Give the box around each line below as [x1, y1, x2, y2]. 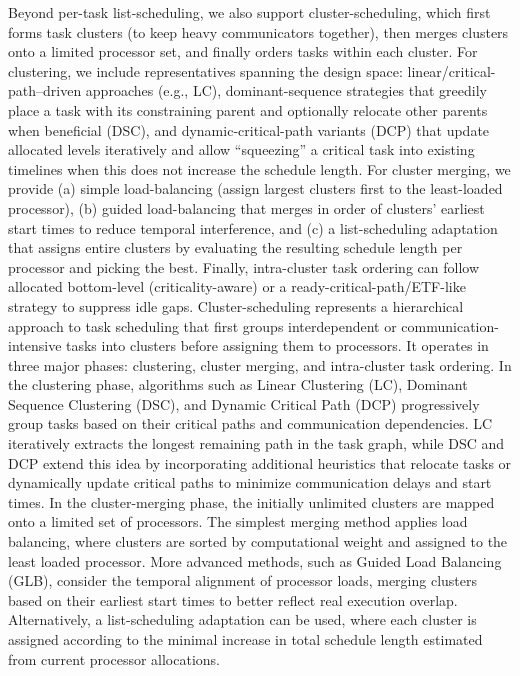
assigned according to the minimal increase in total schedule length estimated [8, 629, 483, 649]
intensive [8, 335, 62, 356]
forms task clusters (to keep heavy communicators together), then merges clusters [8, 21, 509, 42]
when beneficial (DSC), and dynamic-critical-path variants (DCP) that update [8, 119, 490, 140]
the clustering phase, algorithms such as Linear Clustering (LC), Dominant [8, 374, 468, 395]
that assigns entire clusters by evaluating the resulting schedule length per [8, 237, 463, 258]
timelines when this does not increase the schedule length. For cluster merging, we [8, 158, 511, 179]
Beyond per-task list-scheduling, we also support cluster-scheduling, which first [8, 2, 491, 22]
